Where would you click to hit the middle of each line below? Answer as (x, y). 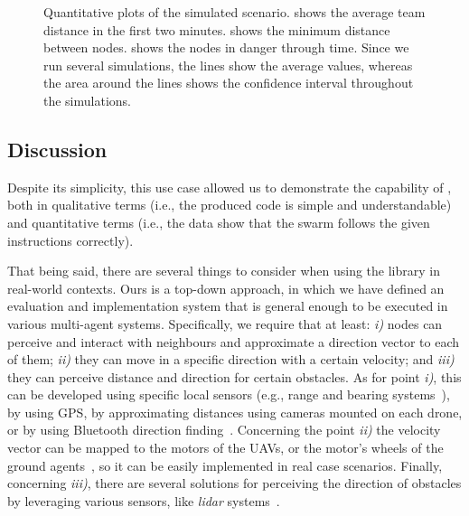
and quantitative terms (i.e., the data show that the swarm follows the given (219, 222)
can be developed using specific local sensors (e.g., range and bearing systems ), (229, 394)
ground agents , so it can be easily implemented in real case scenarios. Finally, (225, 465)
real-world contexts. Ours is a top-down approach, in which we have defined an (226, 288)
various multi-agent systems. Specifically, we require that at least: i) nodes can (225, 323)
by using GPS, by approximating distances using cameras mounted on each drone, (235, 412)
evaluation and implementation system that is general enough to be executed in (228, 306)
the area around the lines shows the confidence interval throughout (229, 83)
